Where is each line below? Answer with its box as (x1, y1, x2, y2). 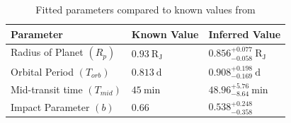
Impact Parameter (11, 99, 90, 114)
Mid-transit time (11, 81, 83, 96)
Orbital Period (11, 64, 74, 78)
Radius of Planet (11, 45, 84, 59)
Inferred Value (208, 26, 281, 41)
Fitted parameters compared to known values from (35, 2, 256, 16)
